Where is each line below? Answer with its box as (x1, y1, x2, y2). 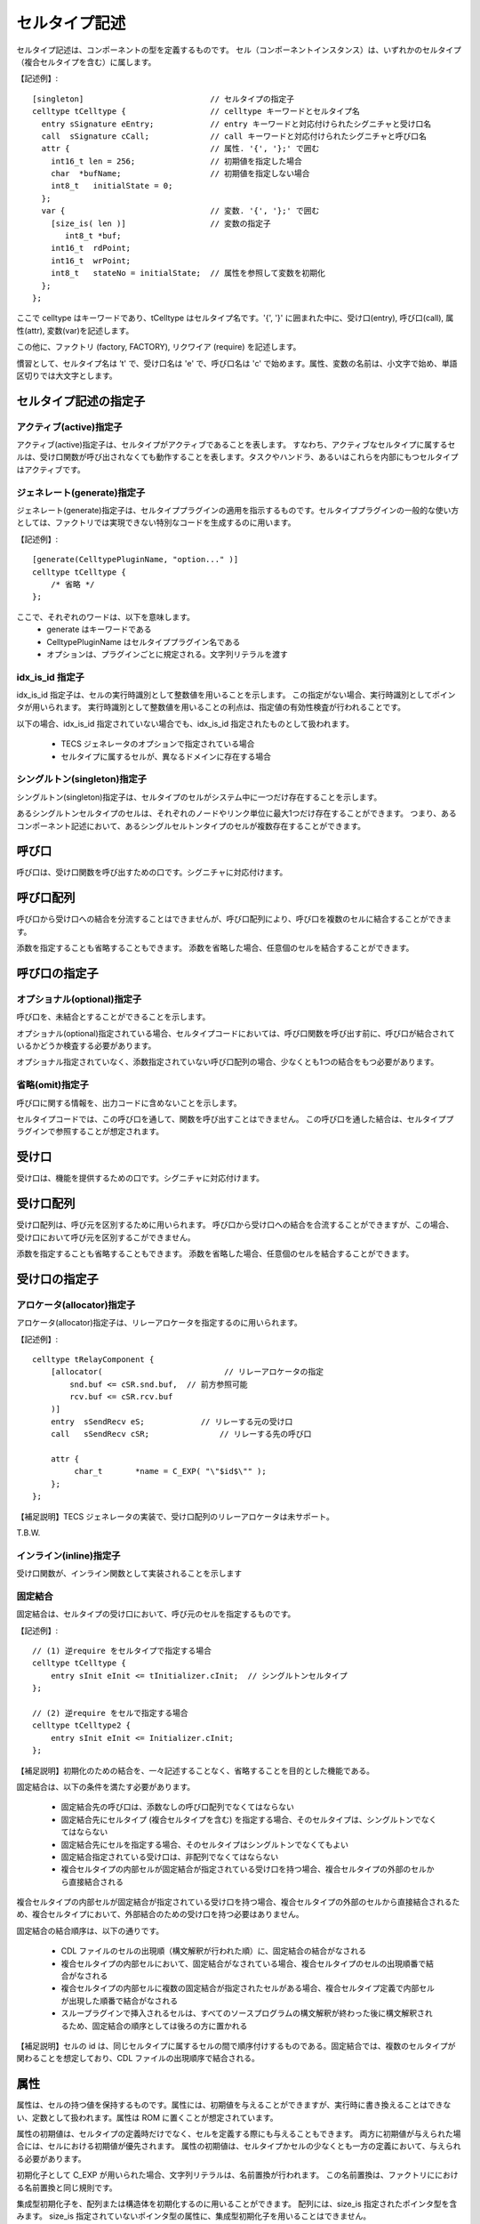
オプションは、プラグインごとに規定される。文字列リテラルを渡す (46, 649, 288, 659)
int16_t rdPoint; (50, 243, 132, 254)
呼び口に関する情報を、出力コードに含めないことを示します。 (16, 1097, 242, 1108)
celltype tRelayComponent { (32, 1354, 155, 1365)
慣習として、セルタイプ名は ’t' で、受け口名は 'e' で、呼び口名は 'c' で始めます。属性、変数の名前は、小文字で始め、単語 (16, 358, 458, 368)
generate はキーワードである (46, 624, 152, 635)
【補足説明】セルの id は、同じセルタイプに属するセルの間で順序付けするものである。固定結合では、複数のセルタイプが (16, 2040, 456, 2051)
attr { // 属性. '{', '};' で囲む (41, 143, 320, 154)
